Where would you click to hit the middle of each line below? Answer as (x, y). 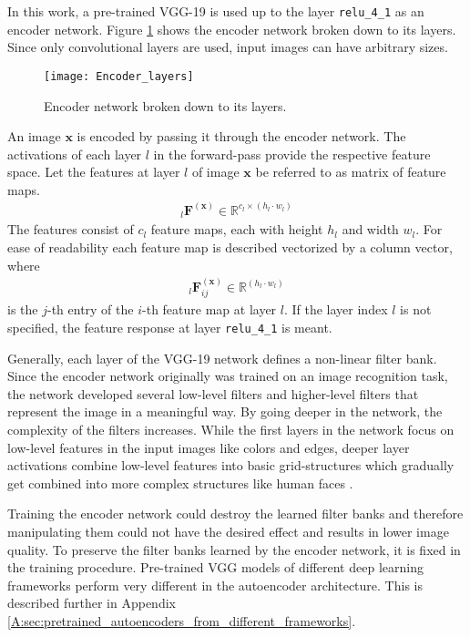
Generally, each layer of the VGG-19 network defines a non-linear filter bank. (222, 358)
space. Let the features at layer (94, 172)
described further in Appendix (92, 603)
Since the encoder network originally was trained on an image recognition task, (228, 376)
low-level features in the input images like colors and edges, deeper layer (209, 447)
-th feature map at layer (209, 309)
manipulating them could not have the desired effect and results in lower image (228, 532)
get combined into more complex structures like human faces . (180, 483)
